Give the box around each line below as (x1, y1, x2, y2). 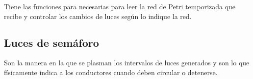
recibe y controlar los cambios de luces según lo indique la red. (4, 11, 192, 21)
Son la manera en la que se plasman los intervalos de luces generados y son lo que (4, 58, 250, 68)
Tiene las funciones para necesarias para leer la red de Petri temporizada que (4, 1, 236, 11)
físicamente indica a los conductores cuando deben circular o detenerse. (4, 67, 218, 77)
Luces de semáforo (4, 35, 99, 50)
